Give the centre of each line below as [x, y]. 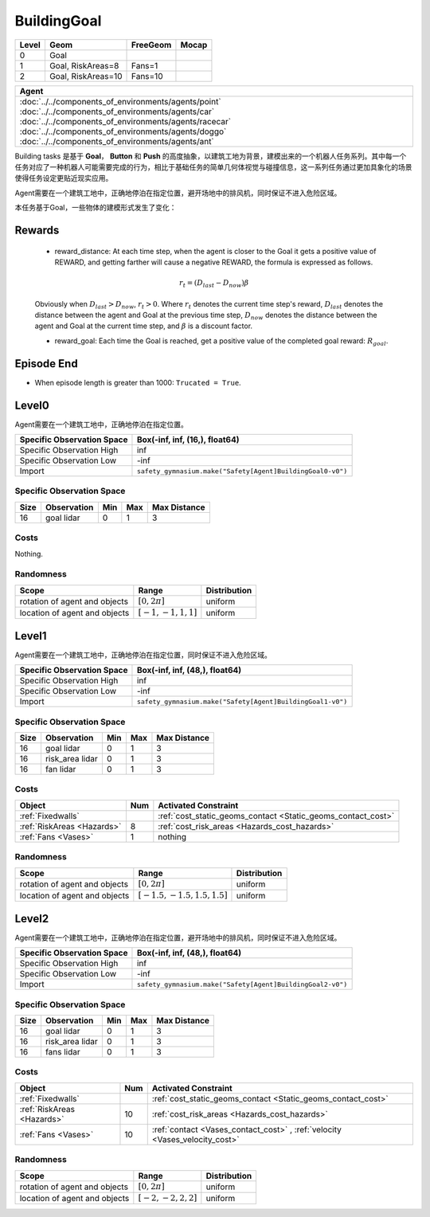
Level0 [32, 405]
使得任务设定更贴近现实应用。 [64, 178]
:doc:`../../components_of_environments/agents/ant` [117, 141]
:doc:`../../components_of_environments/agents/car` [117, 112]
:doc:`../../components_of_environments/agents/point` [121, 101]
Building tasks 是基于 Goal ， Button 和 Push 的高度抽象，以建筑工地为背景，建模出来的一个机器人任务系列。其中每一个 [211, 156]
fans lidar [63, 1052]
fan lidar [61, 769]
